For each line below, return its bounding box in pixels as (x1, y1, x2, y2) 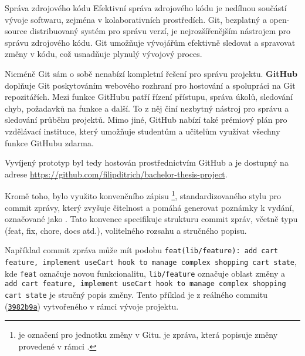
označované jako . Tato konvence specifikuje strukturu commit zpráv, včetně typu (5, 213, 298, 225)
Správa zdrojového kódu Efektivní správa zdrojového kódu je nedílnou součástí (5, 2, 287, 14)
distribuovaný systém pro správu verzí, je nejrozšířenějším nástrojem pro (29, 25, 291, 37)
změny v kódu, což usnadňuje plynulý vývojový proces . (5, 48, 202, 60)
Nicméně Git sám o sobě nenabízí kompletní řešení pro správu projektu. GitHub (5, 67, 297, 79)
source (5, 25, 28, 37)
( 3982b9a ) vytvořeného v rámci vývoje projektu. (5, 300, 179, 312)
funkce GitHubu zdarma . (5, 136, 94, 149)
